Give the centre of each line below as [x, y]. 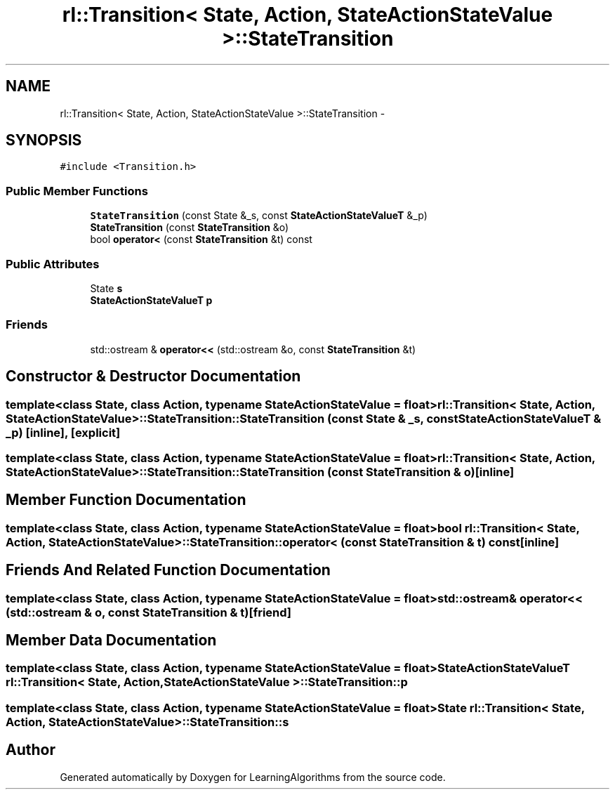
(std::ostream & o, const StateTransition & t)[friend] [149, 612]
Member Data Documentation [111, 640]
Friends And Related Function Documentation [168, 570]
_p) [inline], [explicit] [63, 432]
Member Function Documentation [126, 500]
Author [31, 750]
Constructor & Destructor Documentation [153, 376]
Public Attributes [53, 264]
